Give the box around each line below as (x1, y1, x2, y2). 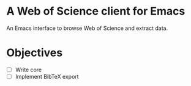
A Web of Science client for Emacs (6, 4, 185, 18)
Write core (15, 66, 42, 73)
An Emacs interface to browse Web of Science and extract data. (6, 24, 168, 32)
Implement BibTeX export (15, 73, 79, 80)
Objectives (6, 46, 63, 60)
